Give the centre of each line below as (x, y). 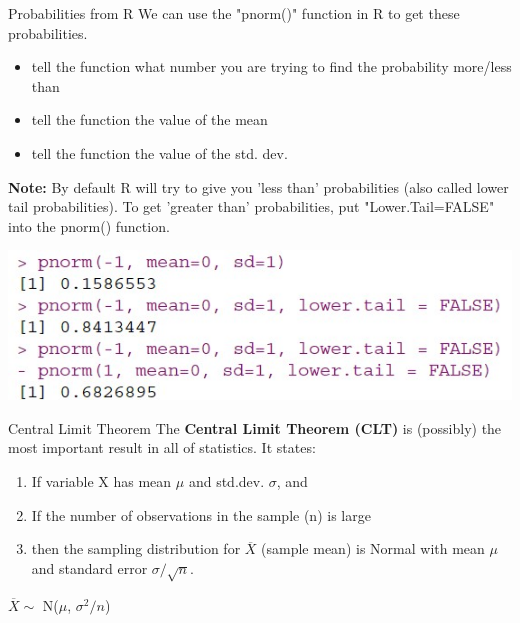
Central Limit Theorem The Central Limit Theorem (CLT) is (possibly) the (255, 427)
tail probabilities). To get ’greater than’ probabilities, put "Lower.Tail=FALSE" (251, 206)
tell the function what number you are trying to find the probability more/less (271, 66)
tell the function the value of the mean (149, 119)
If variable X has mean (101, 481)
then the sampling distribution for (136, 548)
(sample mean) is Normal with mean (373, 548)
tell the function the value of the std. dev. (159, 152)
